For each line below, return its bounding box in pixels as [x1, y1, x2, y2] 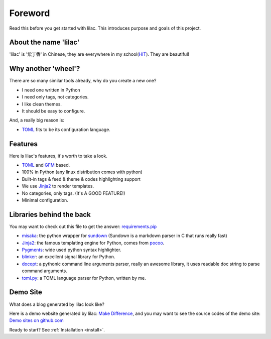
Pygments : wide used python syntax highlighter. [22, 247, 121, 253]
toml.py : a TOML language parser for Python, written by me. [22, 275, 146, 281]
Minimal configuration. [22, 197, 69, 203]
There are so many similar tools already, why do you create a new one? [9, 78, 157, 84]
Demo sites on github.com [9, 317, 64, 323]
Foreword [9, 8, 50, 19]
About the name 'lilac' [9, 38, 80, 47]
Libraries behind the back [9, 210, 91, 218]
